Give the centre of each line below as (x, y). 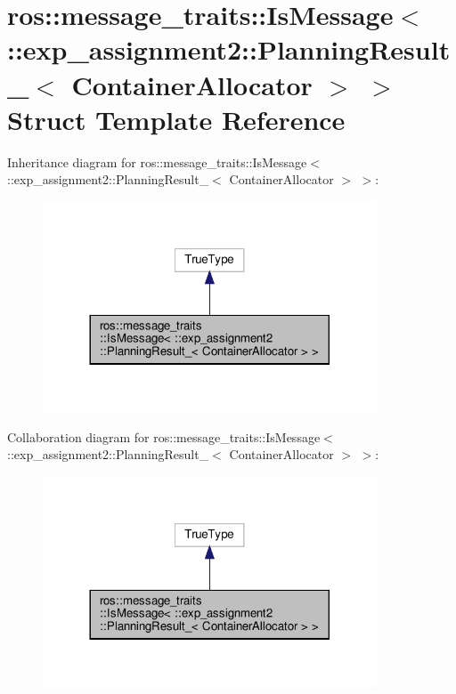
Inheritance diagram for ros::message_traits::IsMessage (157, 161)
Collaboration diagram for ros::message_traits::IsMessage (164, 436)
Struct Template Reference (176, 119)
